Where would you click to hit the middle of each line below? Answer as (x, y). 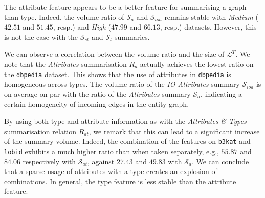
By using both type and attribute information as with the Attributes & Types (125, 121)
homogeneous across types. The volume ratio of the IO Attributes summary (122, 84)
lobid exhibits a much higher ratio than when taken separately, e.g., (112, 151)
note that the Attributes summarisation (65, 64)
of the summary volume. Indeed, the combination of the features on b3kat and (127, 141)
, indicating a (221, 94)
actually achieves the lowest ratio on (197, 64)
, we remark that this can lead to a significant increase (174, 131)
